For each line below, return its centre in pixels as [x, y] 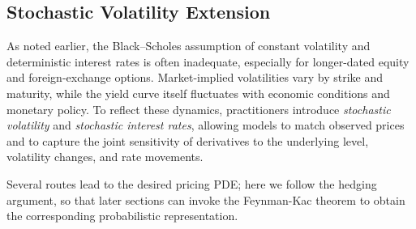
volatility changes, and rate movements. [105, 157]
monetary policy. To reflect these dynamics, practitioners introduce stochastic [199, 109]
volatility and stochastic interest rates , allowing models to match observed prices [206, 125]
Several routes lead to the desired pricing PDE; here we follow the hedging [192, 183]
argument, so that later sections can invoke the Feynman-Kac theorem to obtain [206, 199]
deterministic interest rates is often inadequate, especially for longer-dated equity [208, 61]
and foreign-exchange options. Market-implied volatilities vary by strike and [195, 77]
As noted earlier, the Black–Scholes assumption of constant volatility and [189, 46]
